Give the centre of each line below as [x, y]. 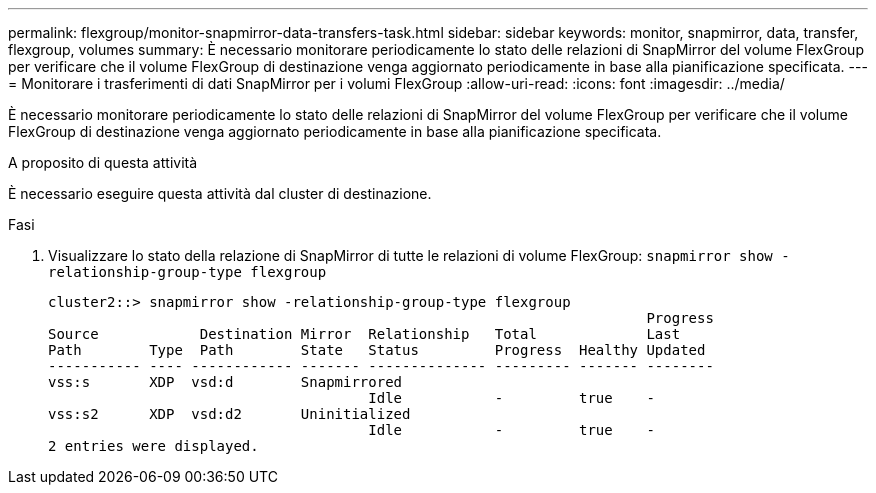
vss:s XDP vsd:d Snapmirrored [225, 382]
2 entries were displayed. [153, 446]
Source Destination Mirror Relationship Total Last [364, 334]
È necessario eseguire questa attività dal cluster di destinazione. [220, 193]
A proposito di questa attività [103, 162]
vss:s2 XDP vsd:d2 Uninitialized [229, 414]
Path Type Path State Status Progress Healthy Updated [377, 350]
